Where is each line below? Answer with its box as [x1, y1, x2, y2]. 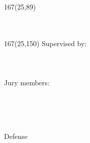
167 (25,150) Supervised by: [4, 38, 87, 48]
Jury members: [4, 77, 49, 88]
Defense [4, 130, 27, 141]
